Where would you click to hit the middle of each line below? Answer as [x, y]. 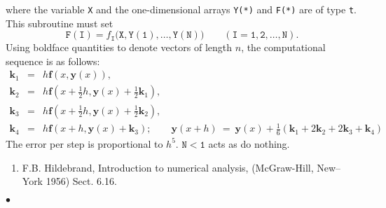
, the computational [283, 47]
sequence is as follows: [53, 61]
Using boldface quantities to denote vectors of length [119, 47]
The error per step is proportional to [84, 143]
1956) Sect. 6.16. [81, 181]
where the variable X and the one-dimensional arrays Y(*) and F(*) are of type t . [181, 9]
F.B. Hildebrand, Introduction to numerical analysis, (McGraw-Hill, [168, 167]
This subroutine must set [60, 23]
